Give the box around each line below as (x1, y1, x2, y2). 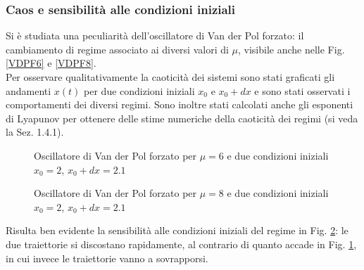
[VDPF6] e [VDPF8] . (6, 56, 96, 70)
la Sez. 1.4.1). (6, 124, 64, 139)
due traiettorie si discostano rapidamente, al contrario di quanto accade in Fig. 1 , (6, 236, 357, 251)
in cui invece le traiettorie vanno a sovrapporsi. (6, 250, 208, 265)
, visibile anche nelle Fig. (238, 41, 345, 56)
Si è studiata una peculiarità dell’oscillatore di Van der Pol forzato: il (6, 28, 304, 43)
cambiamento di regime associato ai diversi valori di (6, 41, 229, 56)
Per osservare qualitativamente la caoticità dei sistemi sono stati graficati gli (6, 70, 335, 84)
